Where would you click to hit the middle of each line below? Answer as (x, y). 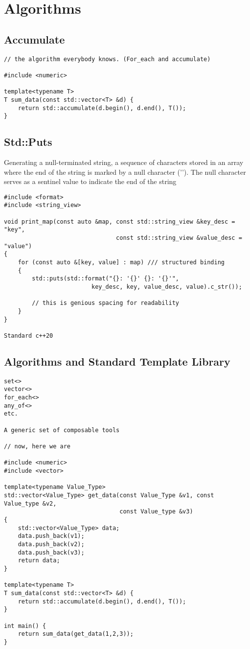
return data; (39, 561)
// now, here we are (37, 447)
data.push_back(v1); (51, 536)
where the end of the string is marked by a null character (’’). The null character (125, 172)
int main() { (25, 626)
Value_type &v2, (30, 503)
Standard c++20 (29, 336)
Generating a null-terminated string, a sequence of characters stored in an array (124, 162)
